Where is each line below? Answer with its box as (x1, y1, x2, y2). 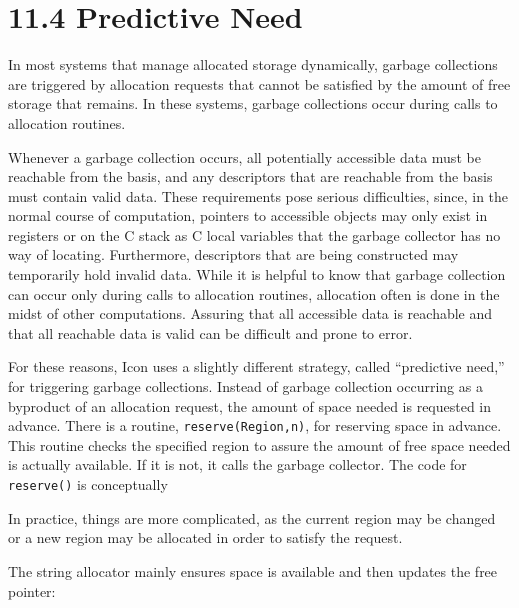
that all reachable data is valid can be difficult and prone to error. (8, 322, 413, 343)
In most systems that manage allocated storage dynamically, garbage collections (8, 54, 498, 75)
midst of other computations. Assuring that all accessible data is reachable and (8, 303, 493, 324)
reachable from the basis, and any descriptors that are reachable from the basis (8, 166, 493, 187)
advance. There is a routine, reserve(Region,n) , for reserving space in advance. (8, 415, 502, 436)
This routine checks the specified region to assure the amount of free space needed (8, 434, 511, 455)
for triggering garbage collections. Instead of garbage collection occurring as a (8, 376, 483, 397)
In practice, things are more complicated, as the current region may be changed (8, 507, 496, 528)
